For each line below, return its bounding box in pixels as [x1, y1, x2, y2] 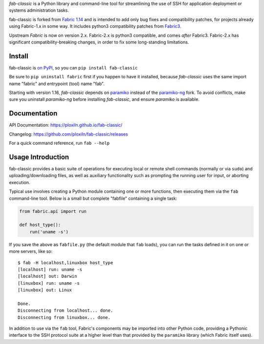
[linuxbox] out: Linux [18, 287, 72, 293]
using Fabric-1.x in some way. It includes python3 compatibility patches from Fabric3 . [9, 23, 181, 29]
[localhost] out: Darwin [18, 274, 77, 279]
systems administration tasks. [9, 7, 69, 13]
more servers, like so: [9, 249, 53, 254]
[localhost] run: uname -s [18, 267, 83, 272]
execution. [9, 179, 30, 185]
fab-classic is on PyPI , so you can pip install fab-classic [9, 65, 138, 70]
